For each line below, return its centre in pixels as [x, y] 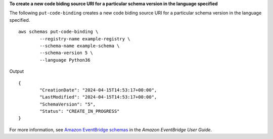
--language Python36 [65, 60]
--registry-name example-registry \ [85, 39]
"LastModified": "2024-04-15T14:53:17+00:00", [98, 97]
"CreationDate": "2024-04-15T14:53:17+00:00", [98, 90]
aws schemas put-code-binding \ [58, 32]
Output [16, 71]
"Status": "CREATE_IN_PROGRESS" [80, 111]
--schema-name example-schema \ [80, 46]
